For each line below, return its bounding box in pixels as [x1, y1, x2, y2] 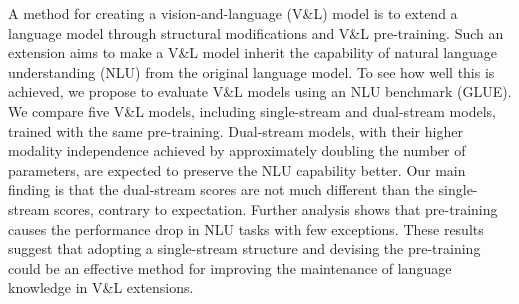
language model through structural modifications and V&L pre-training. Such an [8, 22, 504, 43]
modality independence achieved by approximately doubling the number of [8, 140, 466, 161]
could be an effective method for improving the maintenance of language [8, 257, 452, 278]
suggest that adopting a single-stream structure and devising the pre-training [8, 238, 481, 259]
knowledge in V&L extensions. [8, 277, 194, 298]
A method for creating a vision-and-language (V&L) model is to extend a [8, 3, 458, 23]
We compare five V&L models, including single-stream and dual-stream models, [8, 100, 496, 121]
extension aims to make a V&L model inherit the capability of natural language [8, 42, 497, 63]
